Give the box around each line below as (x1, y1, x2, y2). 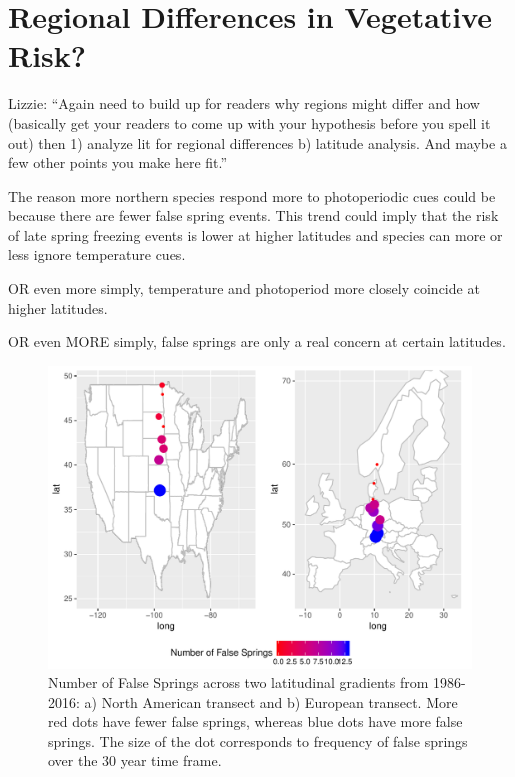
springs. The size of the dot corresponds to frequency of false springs (48, 730, 468, 751)
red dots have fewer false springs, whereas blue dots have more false (48, 711, 463, 732)
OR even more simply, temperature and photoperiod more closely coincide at (8, 278, 480, 299)
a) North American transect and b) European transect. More (84, 691, 458, 712)
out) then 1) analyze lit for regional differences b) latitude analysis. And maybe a (8, 132, 507, 153)
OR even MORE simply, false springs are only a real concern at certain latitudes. (8, 331, 506, 352)
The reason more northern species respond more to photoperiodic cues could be (8, 185, 496, 206)
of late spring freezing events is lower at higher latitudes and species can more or (8, 224, 503, 245)
